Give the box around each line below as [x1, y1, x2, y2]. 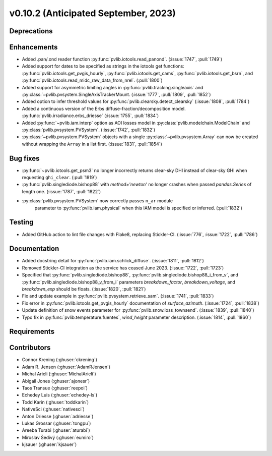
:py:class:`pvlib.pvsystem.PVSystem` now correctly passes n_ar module [22, 198, 173, 204]
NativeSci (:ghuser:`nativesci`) [22, 406, 85, 412]
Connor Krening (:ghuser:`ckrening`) [22, 357, 98, 363]
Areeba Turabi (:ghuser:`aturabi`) [22, 427, 90, 433]
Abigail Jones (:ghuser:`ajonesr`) [22, 378, 90, 384]
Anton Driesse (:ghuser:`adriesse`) [22, 413, 94, 419]
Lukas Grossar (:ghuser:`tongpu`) [22, 420, 91, 426]
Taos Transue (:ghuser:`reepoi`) [22, 385, 88, 391]
